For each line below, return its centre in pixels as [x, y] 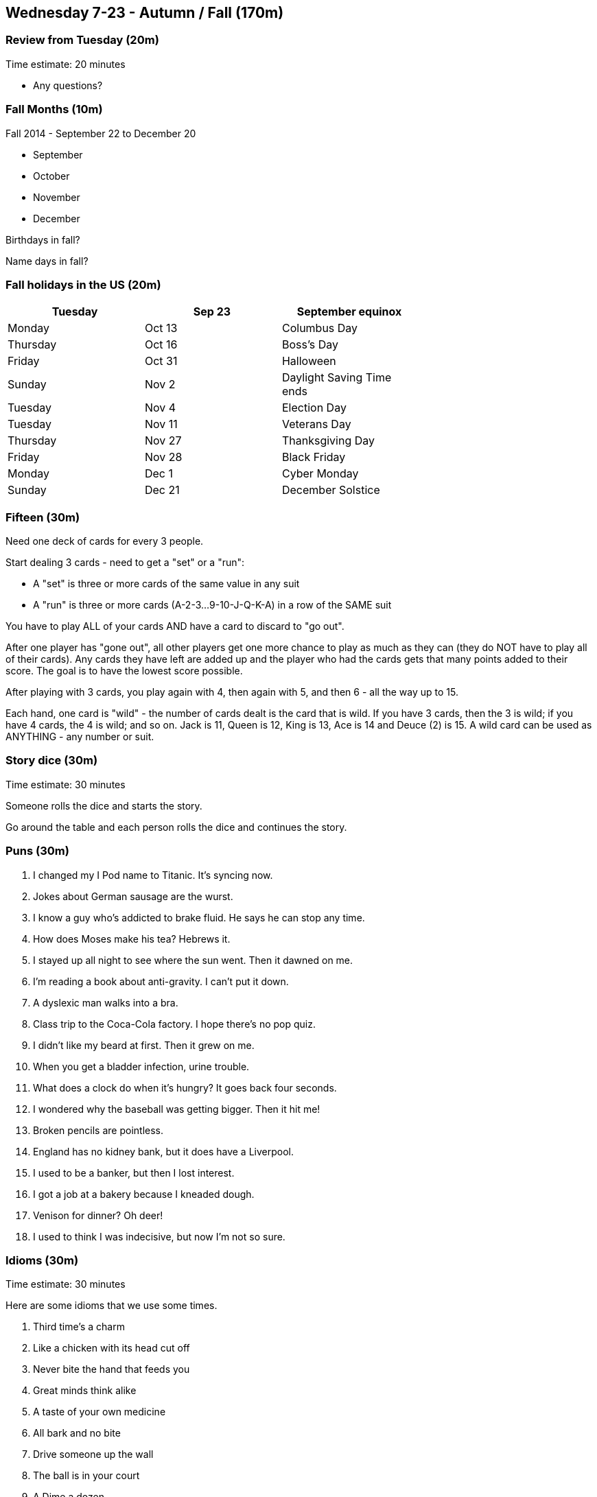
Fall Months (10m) [54, 109]
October [51, 176]
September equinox [349, 312]
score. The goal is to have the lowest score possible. [124, 671]
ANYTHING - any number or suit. [80, 737]
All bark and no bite [77, 1433]
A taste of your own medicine [99, 1412]
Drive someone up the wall [93, 1454]
